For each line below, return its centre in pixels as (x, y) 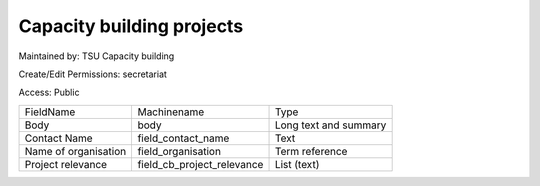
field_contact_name (183, 138)
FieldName (50, 112)
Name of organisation (75, 151)
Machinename (171, 112)
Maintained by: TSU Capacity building (96, 56)
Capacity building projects (131, 26)
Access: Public (49, 92)
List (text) (297, 164)
